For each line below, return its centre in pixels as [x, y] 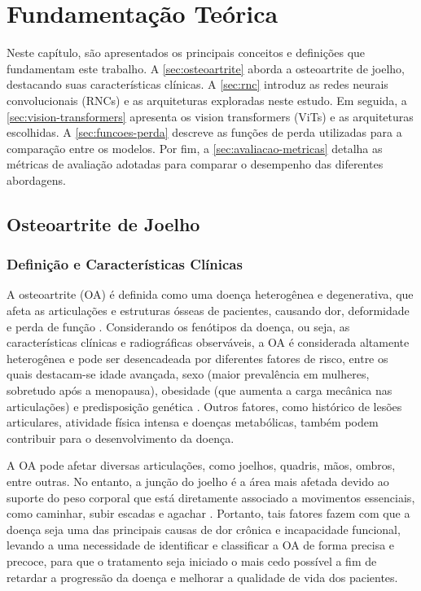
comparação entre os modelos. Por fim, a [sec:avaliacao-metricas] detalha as [195, 148]
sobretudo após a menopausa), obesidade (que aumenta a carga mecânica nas [200, 390]
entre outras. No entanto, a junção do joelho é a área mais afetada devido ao [198, 481]
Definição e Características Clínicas [125, 264]
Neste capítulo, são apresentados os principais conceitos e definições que [186, 53]
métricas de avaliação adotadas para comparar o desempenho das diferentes [195, 164]
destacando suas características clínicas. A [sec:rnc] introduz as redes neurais [197, 84]
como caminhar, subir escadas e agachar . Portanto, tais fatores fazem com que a [208, 513]
